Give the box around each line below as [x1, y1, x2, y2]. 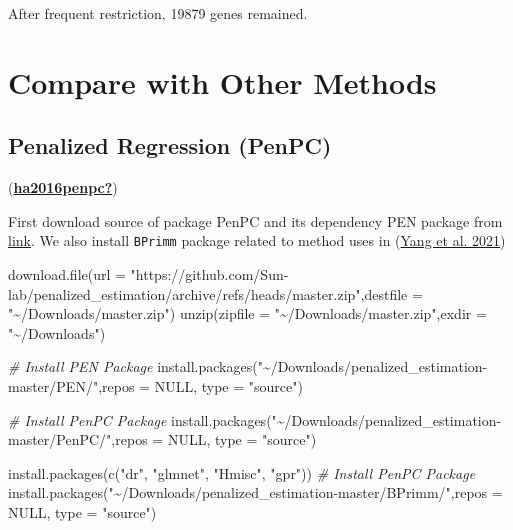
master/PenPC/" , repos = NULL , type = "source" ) [8, 429, 317, 450]
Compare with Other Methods [8, 61, 437, 102]
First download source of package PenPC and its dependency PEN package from [8, 210, 503, 231]
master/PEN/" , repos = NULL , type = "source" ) [8, 375, 303, 396]
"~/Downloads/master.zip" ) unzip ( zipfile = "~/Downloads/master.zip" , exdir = [8, 303, 487, 324]
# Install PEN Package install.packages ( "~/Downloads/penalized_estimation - [8, 356, 488, 377]
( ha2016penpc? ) [8, 177, 118, 198]
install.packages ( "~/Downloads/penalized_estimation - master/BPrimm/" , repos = [8, 482, 503, 503]
